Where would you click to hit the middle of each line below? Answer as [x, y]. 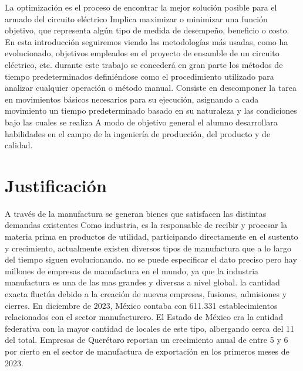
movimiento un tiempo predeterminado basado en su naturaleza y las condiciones [151, 110]
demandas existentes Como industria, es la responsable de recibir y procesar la [146, 225]
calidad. [19, 145]
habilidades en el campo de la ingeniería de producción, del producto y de [138, 133]
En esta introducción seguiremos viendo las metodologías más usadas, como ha [147, 41]
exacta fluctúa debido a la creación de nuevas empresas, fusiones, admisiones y [146, 294]
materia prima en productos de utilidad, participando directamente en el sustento [151, 236]
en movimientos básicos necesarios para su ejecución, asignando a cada [132, 99]
